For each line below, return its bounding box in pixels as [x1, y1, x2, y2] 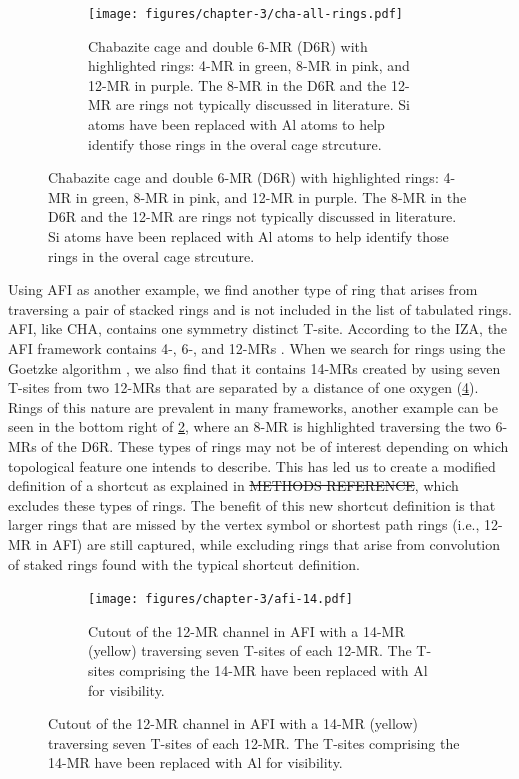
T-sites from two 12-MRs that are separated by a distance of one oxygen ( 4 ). [8, 377, 479, 398]
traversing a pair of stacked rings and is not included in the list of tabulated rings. [8, 298, 512, 319]
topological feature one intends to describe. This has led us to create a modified [8, 455, 496, 476]
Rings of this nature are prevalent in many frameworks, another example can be [8, 396, 498, 417]
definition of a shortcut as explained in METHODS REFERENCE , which [8, 475, 459, 496]
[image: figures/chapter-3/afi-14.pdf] [88, 592, 353, 607]
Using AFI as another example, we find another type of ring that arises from [8, 279, 478, 300]
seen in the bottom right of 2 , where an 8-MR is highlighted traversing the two [8, 416, 491, 437]
